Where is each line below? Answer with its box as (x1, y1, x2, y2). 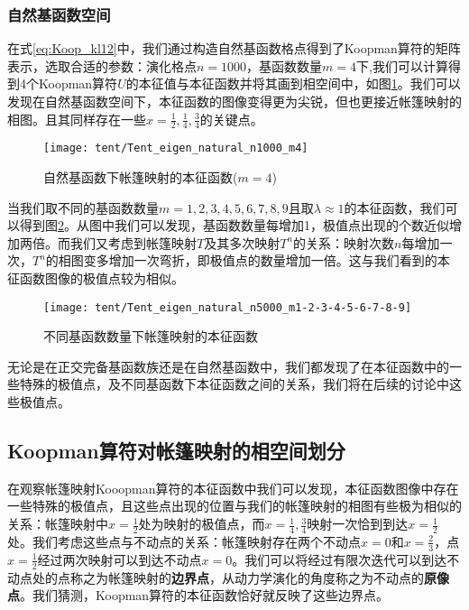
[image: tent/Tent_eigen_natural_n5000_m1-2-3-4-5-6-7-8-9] (43, 300, 412, 314)
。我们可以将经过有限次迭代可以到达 (232, 550, 447, 568)
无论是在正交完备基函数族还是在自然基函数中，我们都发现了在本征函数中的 (7, 356, 449, 375)
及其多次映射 (204, 233, 280, 252)
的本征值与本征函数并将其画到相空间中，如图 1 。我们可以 (125, 74, 461, 93)
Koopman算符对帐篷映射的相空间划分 (7, 437, 345, 465)
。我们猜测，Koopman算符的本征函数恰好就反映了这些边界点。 (20, 586, 390, 605)
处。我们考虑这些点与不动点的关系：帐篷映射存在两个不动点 (7, 531, 361, 550)
